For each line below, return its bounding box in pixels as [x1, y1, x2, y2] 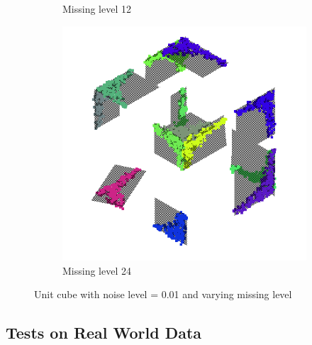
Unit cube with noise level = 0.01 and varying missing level [34, 287, 292, 302]
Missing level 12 [62, 1, 131, 16]
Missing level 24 [62, 263, 131, 278]
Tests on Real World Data [6, 322, 202, 344]
